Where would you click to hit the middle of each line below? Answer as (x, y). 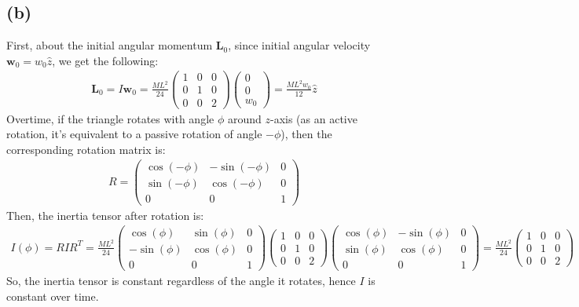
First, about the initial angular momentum (110, 45)
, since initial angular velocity (299, 45)
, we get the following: (105, 60)
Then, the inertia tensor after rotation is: (105, 215)
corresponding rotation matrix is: (86, 149)
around (244, 118)
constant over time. (53, 296)
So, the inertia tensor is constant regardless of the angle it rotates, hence (181, 281)
